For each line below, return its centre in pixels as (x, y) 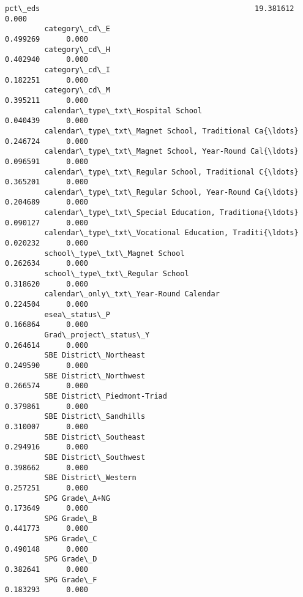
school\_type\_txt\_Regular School (117, 274)
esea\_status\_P (77, 314)
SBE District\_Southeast (95, 437)
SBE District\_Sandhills (95, 417)
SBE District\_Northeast (95, 355)
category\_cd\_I (77, 69)
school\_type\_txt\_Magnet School (114, 253)
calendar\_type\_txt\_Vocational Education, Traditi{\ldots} (171, 233)
